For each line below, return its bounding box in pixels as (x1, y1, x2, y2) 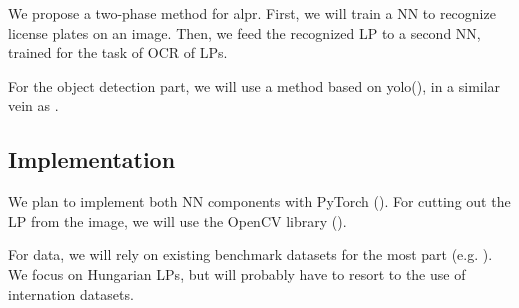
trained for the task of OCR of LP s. (8, 42, 228, 63)
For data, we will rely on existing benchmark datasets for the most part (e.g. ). (8, 244, 493, 265)
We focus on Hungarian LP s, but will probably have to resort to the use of (8, 263, 466, 284)
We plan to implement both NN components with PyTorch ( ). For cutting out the (8, 191, 511, 212)
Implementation (8, 144, 176, 175)
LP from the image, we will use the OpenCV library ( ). (8, 210, 347, 231)
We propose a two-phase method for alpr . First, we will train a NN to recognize (8, 3, 496, 23)
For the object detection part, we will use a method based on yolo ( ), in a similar (8, 75, 501, 96)
